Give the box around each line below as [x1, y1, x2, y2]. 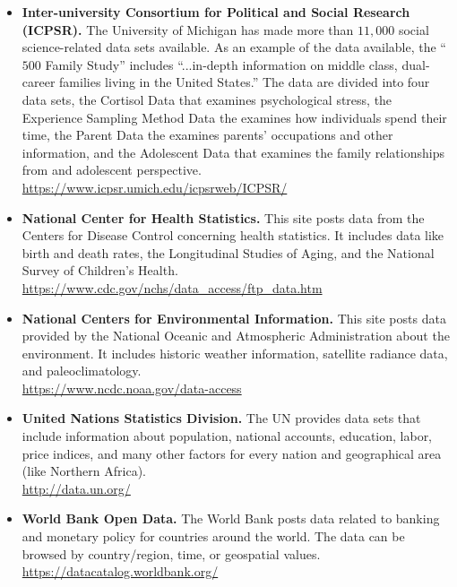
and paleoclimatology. [22, 361, 142, 380]
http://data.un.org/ [22, 479, 131, 497]
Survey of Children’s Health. [22, 261, 178, 280]
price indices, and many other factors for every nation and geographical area [22, 444, 442, 462]
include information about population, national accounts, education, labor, [22, 427, 433, 445]
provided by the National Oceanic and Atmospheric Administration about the [22, 326, 450, 345]
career [22, 73, 56, 91]
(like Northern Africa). [22, 462, 146, 480]
